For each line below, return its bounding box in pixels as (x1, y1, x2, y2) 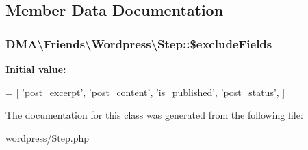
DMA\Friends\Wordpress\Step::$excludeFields (5, 35, 272, 52)
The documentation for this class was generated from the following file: (5, 108, 303, 122)
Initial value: (5, 62, 66, 76)
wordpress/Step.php (5, 130, 89, 145)
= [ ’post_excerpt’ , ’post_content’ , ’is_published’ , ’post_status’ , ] (5, 85, 285, 99)
